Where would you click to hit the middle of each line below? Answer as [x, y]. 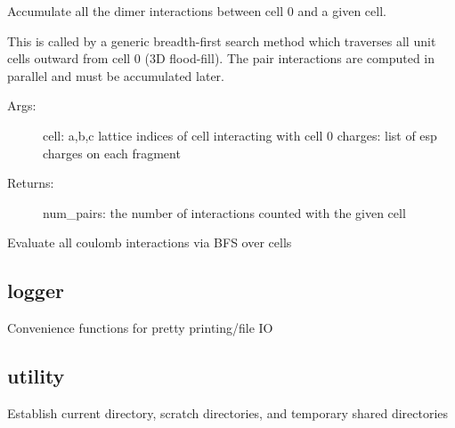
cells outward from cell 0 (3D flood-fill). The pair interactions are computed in [221, 58]
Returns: [31, 183]
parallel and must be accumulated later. [116, 75]
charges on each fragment [112, 153]
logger [36, 291]
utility [36, 376]
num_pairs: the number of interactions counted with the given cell [224, 212]
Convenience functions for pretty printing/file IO [140, 328]
